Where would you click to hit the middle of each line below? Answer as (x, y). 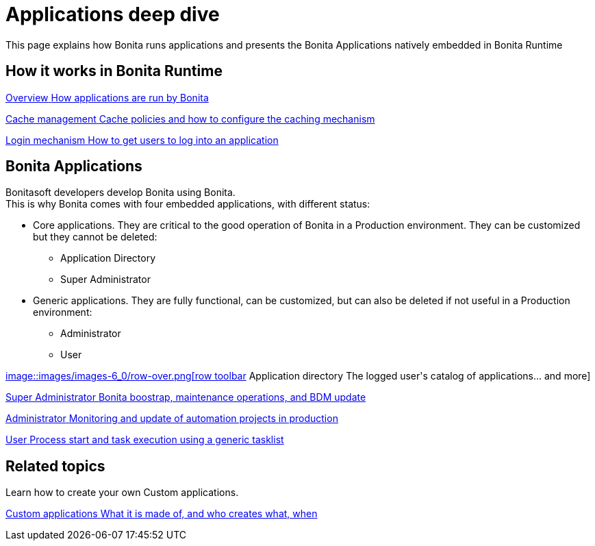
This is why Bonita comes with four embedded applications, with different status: (188, 204)
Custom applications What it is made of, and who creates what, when (162, 514)
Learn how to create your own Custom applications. (122, 493)
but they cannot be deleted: (95, 237)
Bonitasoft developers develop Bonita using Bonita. (121, 193)
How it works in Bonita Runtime (114, 71)
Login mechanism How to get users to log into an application (142, 140)
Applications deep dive (113, 14)
